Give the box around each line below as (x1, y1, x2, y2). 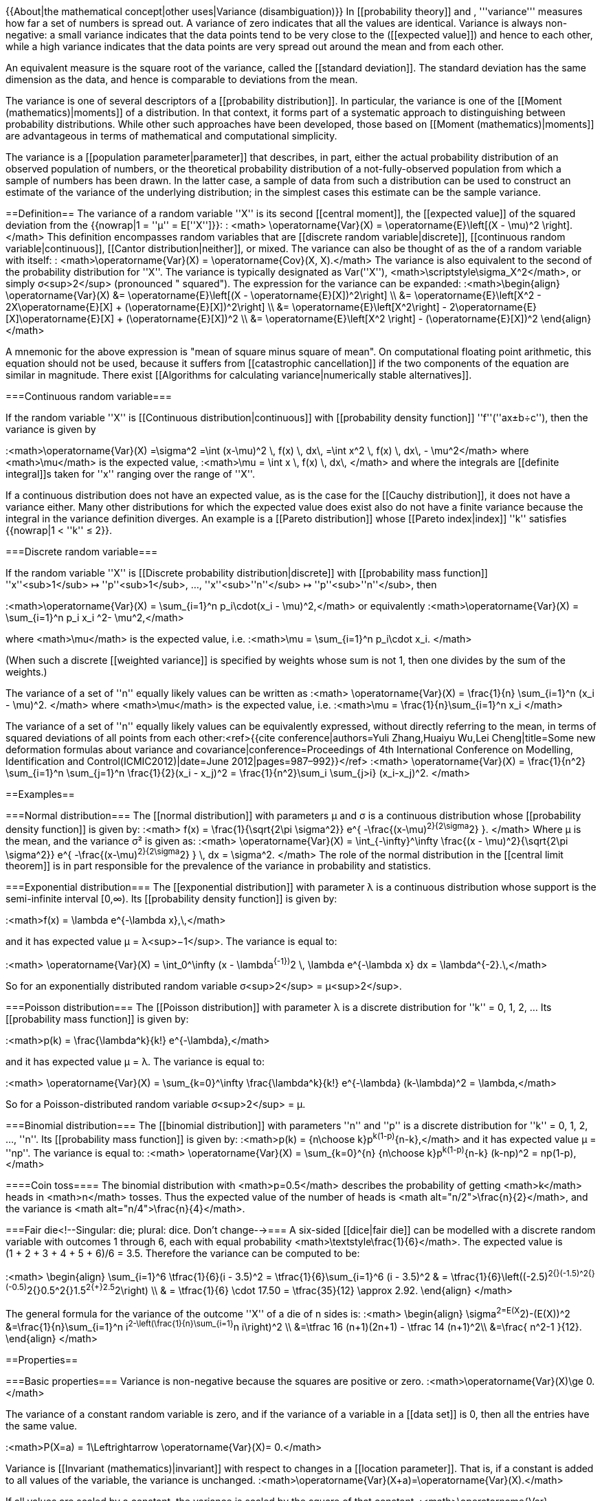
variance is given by (5, 423, 96, 435)
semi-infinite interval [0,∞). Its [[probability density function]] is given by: (5, 893, 337, 905)
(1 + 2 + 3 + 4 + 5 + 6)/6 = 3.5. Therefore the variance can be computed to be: (5, 1247, 360, 1260)
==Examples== (5, 788, 75, 800)
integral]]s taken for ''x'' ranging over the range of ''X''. (5, 468, 255, 480)
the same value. (5, 1419, 78, 1432)
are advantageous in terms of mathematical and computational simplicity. (5, 130, 337, 142)
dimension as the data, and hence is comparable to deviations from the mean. (5, 74, 358, 85)
